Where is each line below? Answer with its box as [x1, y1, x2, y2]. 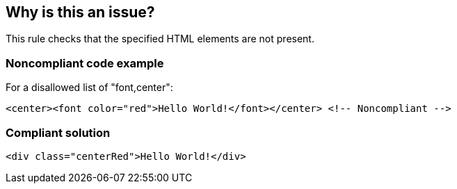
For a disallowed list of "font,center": [6, 81, 173, 94]
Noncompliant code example [6, 56, 164, 70]
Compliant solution [6, 125, 111, 140]
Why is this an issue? [6, 3, 155, 21]
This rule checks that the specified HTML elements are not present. [6, 33, 314, 45]
